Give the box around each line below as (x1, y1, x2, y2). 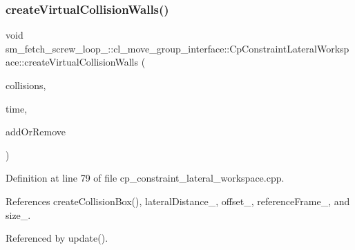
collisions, (6, 78, 46, 92)
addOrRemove (6, 124, 66, 139)
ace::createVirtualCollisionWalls (6, 55, 138, 69)
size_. (6, 207, 31, 222)
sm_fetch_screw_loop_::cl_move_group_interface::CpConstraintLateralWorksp (6, 41, 349, 55)
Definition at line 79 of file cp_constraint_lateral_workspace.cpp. (6, 171, 285, 185)
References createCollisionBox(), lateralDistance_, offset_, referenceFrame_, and (6, 193, 350, 208)
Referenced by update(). (6, 231, 108, 245)
